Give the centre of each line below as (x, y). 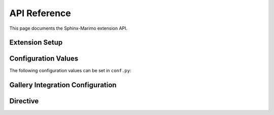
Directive (24, 101)
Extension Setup (36, 43)
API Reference (40, 13)
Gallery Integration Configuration (63, 85)
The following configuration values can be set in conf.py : (70, 71)
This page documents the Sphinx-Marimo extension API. (68, 28)
